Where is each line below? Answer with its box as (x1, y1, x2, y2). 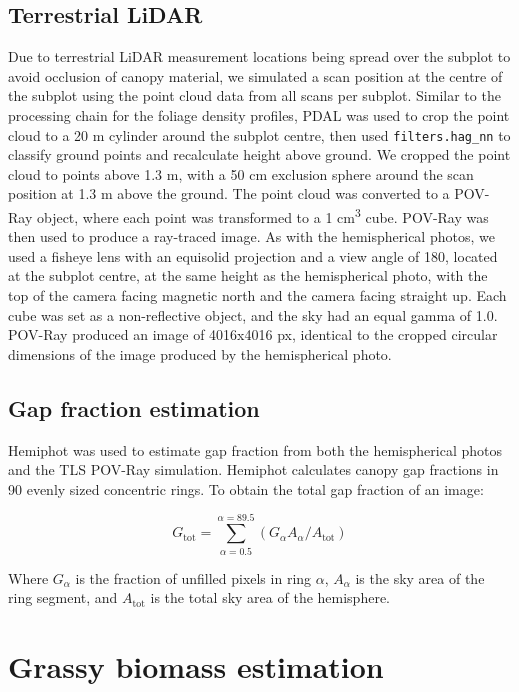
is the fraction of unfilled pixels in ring (75, 567, 312, 588)
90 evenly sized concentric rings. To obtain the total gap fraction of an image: (8, 478, 484, 499)
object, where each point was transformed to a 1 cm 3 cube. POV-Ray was (36, 204, 489, 227)
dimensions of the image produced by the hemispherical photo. (8, 343, 392, 364)
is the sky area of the (355, 567, 485, 588)
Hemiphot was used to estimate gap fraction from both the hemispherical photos (8, 439, 502, 460)
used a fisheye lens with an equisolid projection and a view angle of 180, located (8, 245, 498, 266)
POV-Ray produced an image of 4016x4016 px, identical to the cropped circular (8, 324, 498, 345)
